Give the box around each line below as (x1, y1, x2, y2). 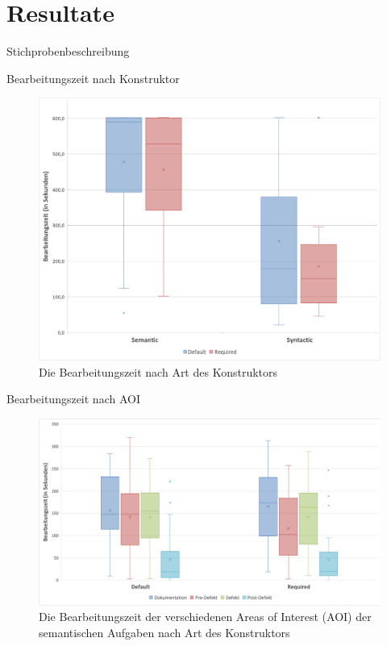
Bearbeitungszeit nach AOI (6, 390, 140, 407)
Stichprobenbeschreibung (6, 43, 130, 60)
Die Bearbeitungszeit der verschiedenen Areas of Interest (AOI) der (39, 608, 372, 625)
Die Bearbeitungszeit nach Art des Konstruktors (39, 363, 278, 380)
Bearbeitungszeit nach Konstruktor (6, 69, 180, 86)
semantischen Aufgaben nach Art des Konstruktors (39, 624, 290, 641)
